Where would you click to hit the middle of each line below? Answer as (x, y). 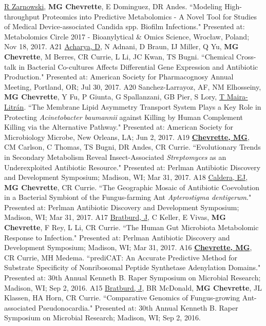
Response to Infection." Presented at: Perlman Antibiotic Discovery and (117, 237)
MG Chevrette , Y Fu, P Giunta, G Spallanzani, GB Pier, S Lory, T (115, 97)
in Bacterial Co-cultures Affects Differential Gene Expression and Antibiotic (138, 66)
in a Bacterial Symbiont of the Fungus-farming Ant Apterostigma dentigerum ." (128, 197)
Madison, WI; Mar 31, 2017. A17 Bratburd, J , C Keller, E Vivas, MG (115, 217)
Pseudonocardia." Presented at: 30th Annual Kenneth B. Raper (138, 307)
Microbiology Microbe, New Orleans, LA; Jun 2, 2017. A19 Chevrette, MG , (127, 137)
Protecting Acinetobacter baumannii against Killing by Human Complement (123, 117)
